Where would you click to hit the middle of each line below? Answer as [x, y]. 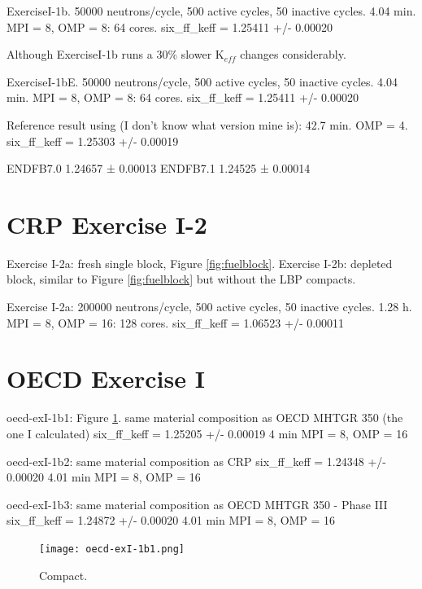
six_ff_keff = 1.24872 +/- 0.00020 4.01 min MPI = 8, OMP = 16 [171, 520]
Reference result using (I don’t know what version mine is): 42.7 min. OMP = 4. [207, 124]
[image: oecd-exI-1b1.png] [112, 549]
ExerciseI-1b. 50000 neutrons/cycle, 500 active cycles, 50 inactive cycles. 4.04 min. [211, 11]
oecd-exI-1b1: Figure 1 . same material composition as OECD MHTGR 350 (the [205, 418]
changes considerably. [293, 54]
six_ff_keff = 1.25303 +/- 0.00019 [93, 141]
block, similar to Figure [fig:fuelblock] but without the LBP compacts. [181, 279]
